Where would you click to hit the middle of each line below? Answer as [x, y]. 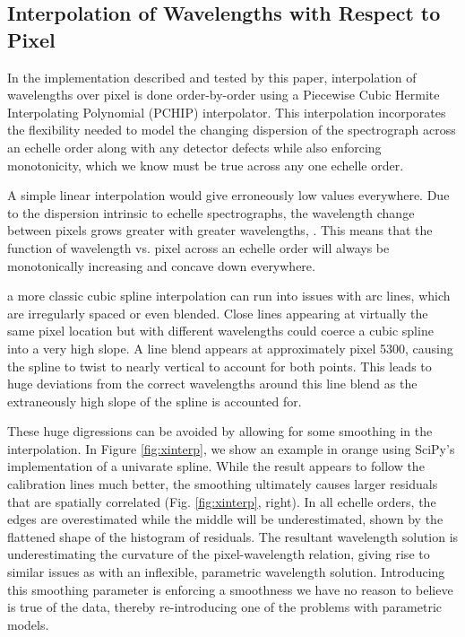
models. [28, 624]
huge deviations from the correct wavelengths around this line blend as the [212, 384]
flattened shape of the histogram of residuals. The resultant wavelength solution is [233, 536]
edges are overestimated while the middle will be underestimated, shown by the [225, 519]
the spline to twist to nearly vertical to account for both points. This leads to [220, 366]
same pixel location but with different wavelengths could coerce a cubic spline [220, 331]
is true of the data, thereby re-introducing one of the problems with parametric [225, 607]
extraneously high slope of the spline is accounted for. [155, 401]
